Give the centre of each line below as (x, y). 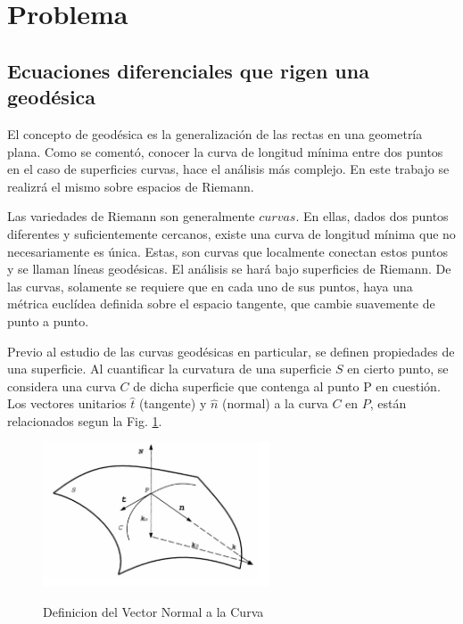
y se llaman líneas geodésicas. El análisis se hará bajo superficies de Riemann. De (229, 269)
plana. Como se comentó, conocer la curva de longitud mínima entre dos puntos (225, 151)
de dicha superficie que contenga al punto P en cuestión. (287, 386)
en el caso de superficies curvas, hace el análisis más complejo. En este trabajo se (228, 169)
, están (388, 403)
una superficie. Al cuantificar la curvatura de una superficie (169, 369)
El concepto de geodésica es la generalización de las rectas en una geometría (215, 133)
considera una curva (62, 386)
